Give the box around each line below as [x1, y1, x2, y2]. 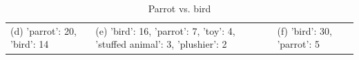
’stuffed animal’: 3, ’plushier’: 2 [95, 37, 227, 51]
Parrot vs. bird [148, 1, 211, 15]
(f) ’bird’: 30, [277, 23, 332, 37]
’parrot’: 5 [277, 37, 320, 51]
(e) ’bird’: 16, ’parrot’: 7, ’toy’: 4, [95, 23, 235, 37]
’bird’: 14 [10, 37, 49, 51]
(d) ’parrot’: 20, [10, 23, 77, 37]
